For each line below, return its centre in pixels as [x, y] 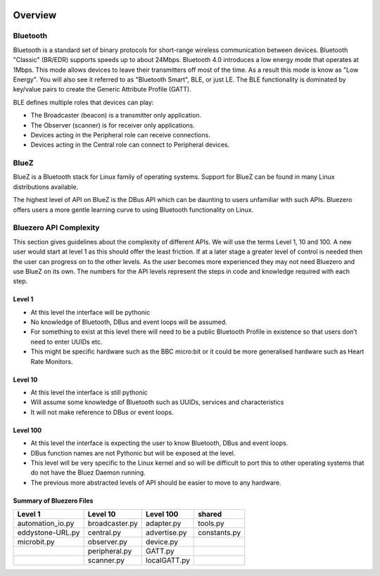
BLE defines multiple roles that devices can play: [83, 102]
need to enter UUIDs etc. [66, 342]
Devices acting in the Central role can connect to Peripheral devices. [130, 145]
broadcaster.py [113, 523]
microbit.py [36, 542]
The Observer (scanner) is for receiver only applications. [113, 125]
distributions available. [46, 187]
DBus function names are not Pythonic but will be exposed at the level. [133, 453]
